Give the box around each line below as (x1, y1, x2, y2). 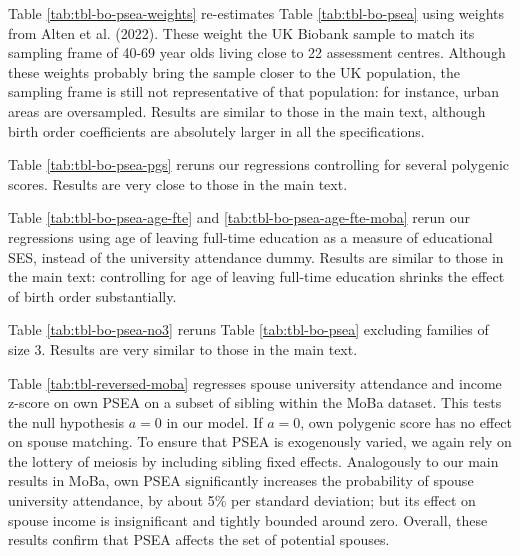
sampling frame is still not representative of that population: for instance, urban (8, 81, 500, 102)
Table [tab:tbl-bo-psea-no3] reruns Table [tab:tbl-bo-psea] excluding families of (8, 319, 489, 340)
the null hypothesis (8, 411, 125, 432)
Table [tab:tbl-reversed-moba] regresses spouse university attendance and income (8, 372, 502, 393)
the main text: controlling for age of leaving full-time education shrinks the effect (8, 266, 505, 287)
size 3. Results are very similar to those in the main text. (8, 338, 358, 359)
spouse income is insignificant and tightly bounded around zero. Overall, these (8, 509, 488, 530)
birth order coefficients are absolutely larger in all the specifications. (8, 120, 425, 141)
